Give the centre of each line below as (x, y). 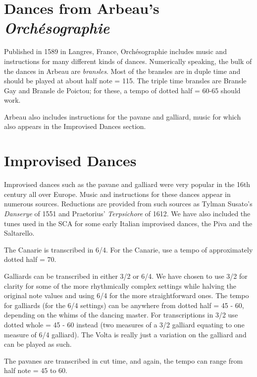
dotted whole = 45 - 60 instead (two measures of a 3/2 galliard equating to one (124, 324)
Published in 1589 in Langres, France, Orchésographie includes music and (115, 51)
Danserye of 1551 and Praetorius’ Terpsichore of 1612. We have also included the (127, 213)
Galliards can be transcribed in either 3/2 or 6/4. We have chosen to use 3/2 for (126, 276)
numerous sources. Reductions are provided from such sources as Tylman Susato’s (128, 204)
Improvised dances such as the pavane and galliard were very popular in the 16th (127, 184)
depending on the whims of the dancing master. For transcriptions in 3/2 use (121, 315)
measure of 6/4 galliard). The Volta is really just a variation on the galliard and (125, 334)
